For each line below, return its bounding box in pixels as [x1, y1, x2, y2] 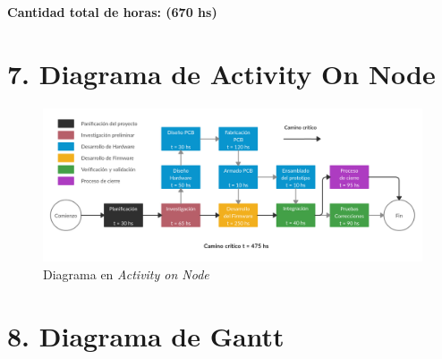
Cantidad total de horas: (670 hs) [7, 3, 217, 21]
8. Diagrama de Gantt [7, 317, 285, 354]
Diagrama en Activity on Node [43, 264, 209, 283]
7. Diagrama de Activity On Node [7, 55, 436, 91]
